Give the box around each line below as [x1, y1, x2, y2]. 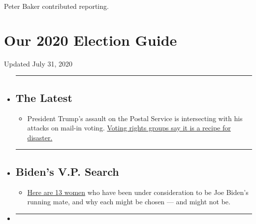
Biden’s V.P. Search [15, 163, 119, 179]
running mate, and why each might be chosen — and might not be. [27, 196, 230, 207]
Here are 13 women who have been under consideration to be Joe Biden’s [27, 187, 249, 197]
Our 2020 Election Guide [4, 30, 177, 50]
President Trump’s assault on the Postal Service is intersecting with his [27, 113, 243, 123]
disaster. [27, 132, 53, 142]
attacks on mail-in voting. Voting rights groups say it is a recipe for [27, 123, 231, 133]
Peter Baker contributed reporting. [4, 1, 109, 11]
